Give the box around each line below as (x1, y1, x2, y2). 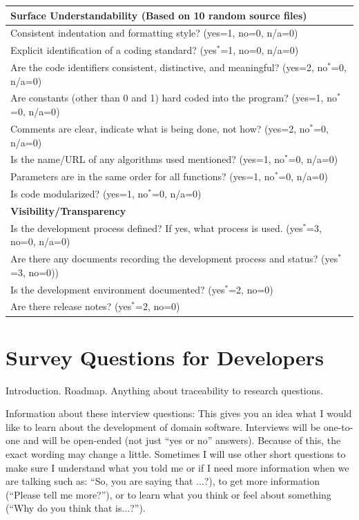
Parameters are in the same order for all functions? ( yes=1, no (10, 169, 275, 184)
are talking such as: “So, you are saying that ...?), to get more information (6, 474, 320, 488)
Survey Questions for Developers (6, 343, 324, 371)
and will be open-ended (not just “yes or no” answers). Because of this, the (23, 433, 341, 447)
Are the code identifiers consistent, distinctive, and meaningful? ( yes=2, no (10, 60, 328, 75)
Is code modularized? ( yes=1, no (10, 186, 148, 201)
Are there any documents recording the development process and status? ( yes (10, 251, 338, 266)
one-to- (323, 419, 353, 434)
